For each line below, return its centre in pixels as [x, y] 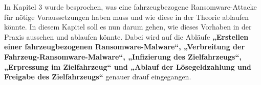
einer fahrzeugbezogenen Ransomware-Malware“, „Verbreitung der [125, 47]
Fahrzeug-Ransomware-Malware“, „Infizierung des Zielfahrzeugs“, [123, 56]
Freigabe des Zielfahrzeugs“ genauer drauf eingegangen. [98, 77]
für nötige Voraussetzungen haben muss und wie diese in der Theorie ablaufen [127, 17]
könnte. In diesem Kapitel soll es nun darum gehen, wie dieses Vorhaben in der [128, 27]
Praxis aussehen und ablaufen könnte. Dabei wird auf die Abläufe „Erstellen [126, 36]
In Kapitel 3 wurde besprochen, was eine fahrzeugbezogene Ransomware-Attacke [130, 7]
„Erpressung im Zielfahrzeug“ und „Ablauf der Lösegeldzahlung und [128, 66]
